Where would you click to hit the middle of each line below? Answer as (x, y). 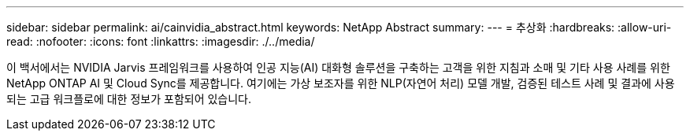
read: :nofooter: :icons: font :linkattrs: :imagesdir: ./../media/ (161, 41)
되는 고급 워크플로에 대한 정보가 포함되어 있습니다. (129, 99)
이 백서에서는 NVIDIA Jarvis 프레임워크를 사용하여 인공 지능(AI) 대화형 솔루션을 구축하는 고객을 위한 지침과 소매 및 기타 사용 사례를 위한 (338, 67)
